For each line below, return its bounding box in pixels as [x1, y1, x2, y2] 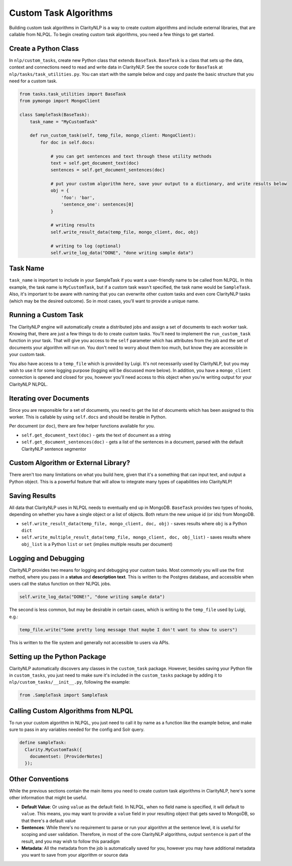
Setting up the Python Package [9, 652, 106, 661]
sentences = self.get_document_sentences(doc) [50, 167, 165, 173]
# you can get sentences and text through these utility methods [50, 153, 212, 159]
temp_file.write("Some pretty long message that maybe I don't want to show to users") [19, 627, 238, 632]
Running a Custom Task [9, 311, 84, 319]
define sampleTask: [19, 740, 66, 746]
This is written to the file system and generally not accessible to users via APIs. [9, 639, 170, 646]
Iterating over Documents [9, 394, 90, 402]
